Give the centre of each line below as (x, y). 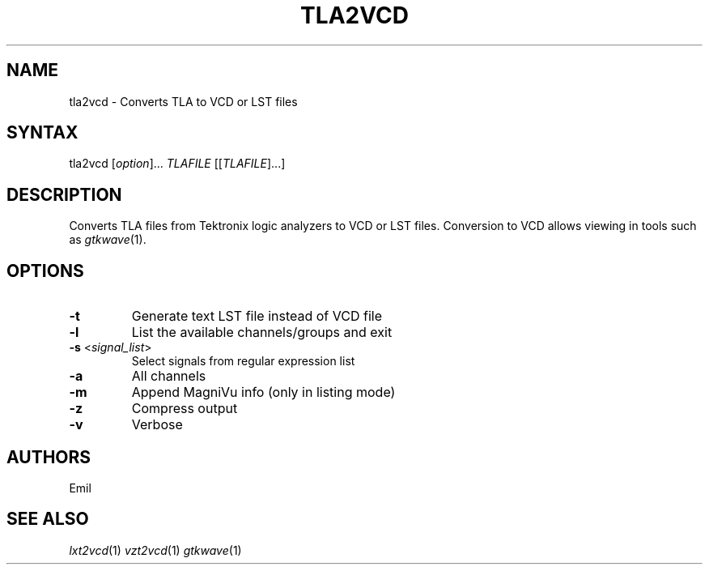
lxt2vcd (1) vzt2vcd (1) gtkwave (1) (155, 550)
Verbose (157, 425)
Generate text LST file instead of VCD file (257, 316)
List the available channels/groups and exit (262, 332)
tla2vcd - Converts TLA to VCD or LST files (183, 101)
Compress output (185, 409)
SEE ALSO (48, 519)
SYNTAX (42, 133)
